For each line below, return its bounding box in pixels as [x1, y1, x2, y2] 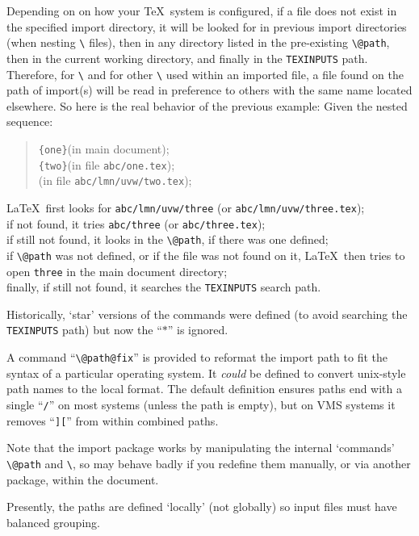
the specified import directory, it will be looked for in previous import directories [6, 18, 407, 35]
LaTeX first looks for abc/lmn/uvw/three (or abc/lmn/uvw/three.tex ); [6, 199, 365, 216]
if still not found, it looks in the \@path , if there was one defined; [6, 231, 329, 248]
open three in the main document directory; [6, 262, 228, 279]
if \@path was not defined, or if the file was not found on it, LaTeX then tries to [6, 246, 405, 263]
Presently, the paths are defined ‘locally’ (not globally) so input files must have [6, 498, 397, 515]
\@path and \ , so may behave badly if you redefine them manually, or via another [6, 454, 411, 471]
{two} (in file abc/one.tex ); [38, 156, 175, 173]
